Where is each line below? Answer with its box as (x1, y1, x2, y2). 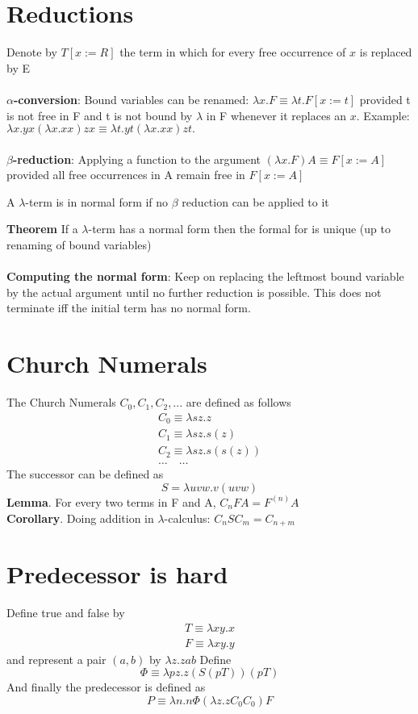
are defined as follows (186, 394, 291, 411)
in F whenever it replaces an (206, 106, 347, 123)
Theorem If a (6, 220, 78, 237)
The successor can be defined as (6, 466, 164, 482)
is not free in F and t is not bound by (6, 106, 193, 123)
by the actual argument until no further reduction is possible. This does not (6, 283, 382, 300)
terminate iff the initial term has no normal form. (6, 299, 251, 316)
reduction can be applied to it (182, 193, 329, 210)
